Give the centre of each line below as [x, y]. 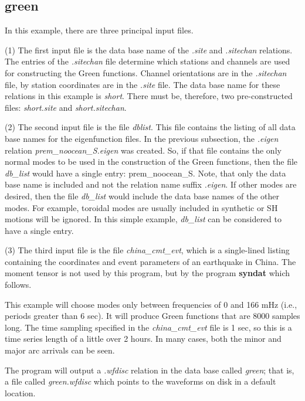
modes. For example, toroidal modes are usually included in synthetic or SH [141, 207]
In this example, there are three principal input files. [99, 30]
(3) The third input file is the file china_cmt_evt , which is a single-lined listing [147, 250]
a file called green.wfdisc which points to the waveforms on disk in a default [140, 381]
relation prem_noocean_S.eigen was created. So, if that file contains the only [143, 150]
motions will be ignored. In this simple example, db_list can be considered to [143, 219]
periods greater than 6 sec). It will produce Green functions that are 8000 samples [152, 316]
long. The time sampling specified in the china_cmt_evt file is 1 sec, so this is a [148, 327]
